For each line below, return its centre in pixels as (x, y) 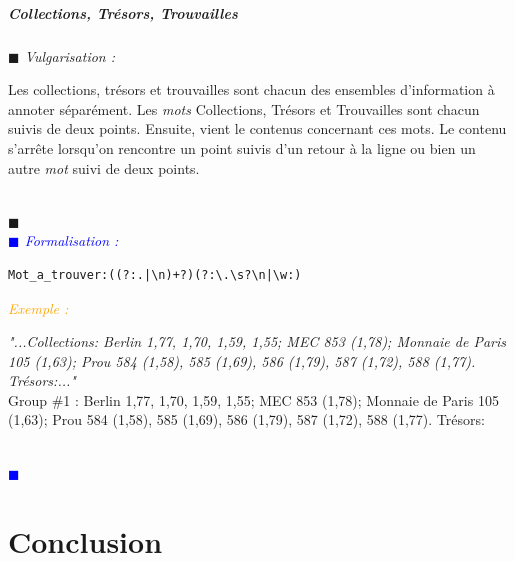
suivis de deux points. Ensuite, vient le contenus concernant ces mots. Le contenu (257, 128)
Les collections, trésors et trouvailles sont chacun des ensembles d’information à (251, 89)
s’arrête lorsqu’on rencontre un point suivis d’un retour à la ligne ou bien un (242, 147)
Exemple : (38, 307)
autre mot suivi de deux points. (104, 167)
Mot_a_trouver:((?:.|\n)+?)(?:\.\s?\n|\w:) (155, 274)
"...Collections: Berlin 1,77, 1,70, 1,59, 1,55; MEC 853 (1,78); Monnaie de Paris (257, 341)
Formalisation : (71, 240)
